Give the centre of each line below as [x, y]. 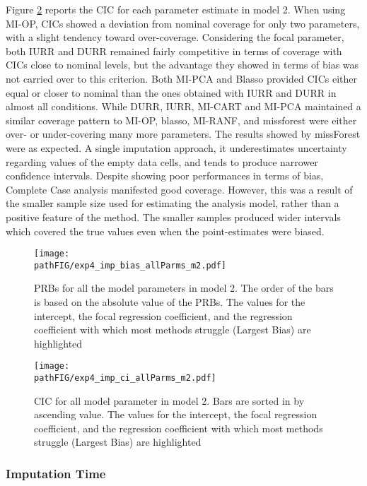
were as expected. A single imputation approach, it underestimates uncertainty [176, 147]
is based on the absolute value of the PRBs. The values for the [170, 302]
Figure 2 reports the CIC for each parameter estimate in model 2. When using [176, 9]
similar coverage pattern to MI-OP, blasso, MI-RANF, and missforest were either [181, 120]
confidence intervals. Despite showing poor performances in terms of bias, [165, 176]
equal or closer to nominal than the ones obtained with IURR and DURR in [171, 92]
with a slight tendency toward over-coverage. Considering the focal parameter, [175, 37]
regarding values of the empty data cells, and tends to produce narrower [162, 161]
